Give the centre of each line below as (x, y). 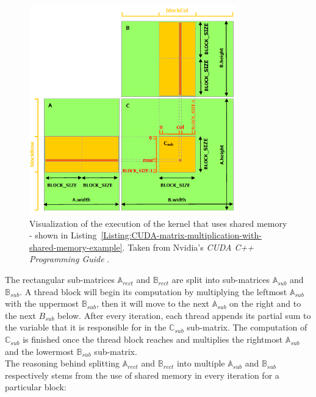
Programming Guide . (70, 259)
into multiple (201, 363)
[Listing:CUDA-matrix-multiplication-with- (181, 235)
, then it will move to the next (153, 303)
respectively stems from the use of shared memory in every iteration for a (142, 375)
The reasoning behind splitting (63, 363)
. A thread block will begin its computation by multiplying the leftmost (153, 291)
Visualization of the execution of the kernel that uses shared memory (158, 223)
